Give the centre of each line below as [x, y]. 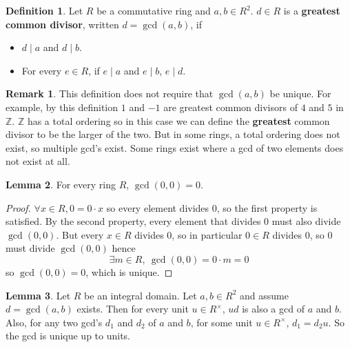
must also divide [306, 221]
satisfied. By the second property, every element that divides [133, 221]
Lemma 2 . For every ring [61, 184]
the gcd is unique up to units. [68, 336]
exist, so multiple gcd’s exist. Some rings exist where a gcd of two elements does [175, 147]
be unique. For [300, 93]
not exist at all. [38, 161]
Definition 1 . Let [44, 10]
